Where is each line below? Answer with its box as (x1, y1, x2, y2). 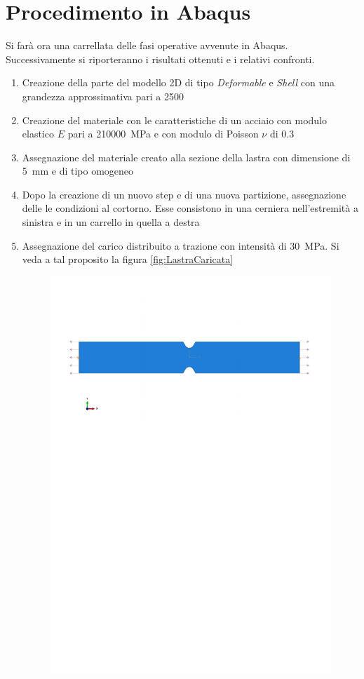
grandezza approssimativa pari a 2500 (22, 88, 184, 103)
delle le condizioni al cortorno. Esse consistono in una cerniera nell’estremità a (22, 201, 358, 215)
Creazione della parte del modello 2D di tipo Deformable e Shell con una (22, 75, 335, 90)
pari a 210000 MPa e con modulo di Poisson (67, 126, 259, 141)
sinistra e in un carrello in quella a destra (22, 215, 200, 229)
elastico (22, 126, 54, 141)
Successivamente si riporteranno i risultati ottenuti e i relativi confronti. (6, 51, 315, 66)
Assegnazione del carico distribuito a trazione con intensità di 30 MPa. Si (22, 238, 339, 253)
